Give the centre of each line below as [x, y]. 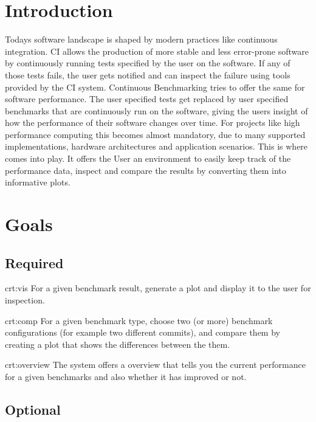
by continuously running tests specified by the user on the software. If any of [148, 63]
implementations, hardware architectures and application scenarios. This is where [156, 146]
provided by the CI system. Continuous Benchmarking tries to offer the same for [155, 87]
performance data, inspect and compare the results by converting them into [146, 170]
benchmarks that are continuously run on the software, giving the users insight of [156, 110]
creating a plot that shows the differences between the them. [118, 344]
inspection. [25, 300]
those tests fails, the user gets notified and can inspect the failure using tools [148, 74]
